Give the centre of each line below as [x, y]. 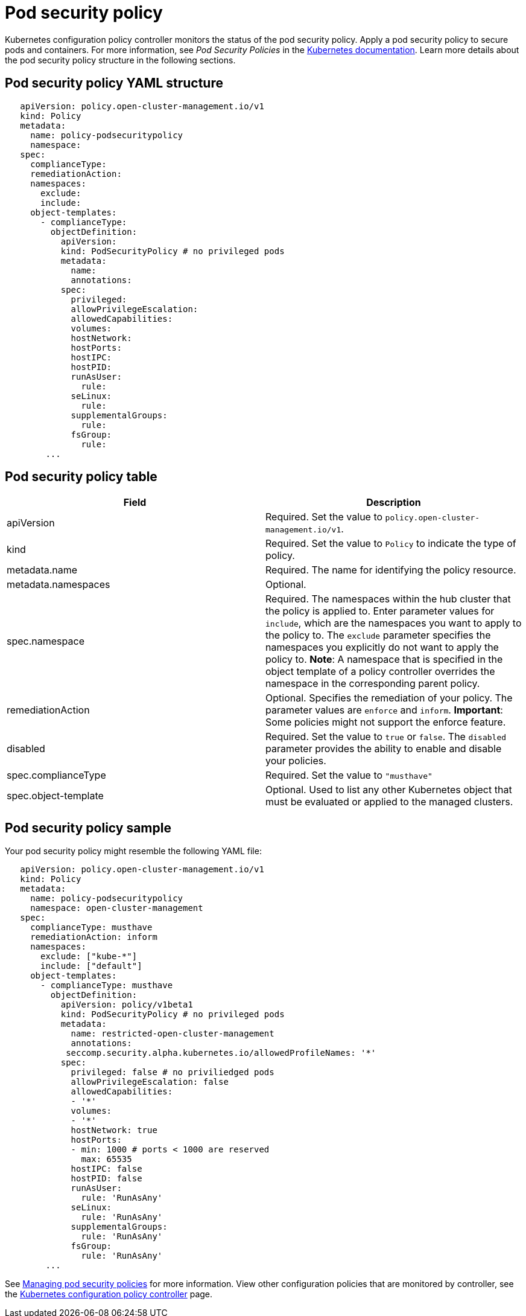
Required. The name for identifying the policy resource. [391, 570]
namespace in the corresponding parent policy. [373, 684]
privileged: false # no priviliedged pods [173, 1072]
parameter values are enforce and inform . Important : [384, 710]
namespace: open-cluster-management [117, 908]
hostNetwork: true [114, 1130]
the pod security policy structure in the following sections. [120, 60]
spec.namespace [46, 641]
